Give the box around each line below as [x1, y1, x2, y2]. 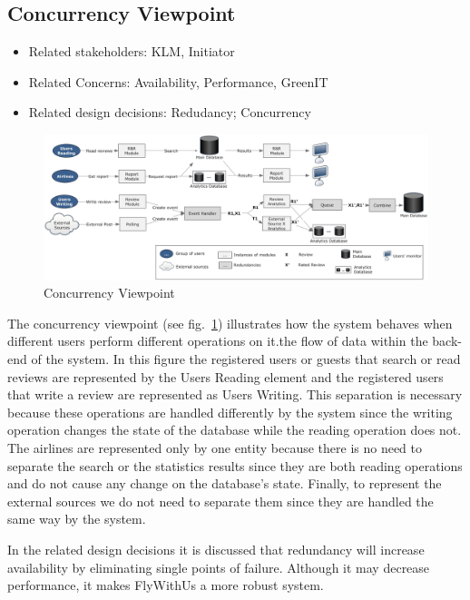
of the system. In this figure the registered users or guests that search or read [31, 349, 461, 369]
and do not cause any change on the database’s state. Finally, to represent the [7, 474, 442, 493]
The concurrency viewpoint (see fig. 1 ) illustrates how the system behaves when [7, 313, 453, 332]
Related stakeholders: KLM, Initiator [28, 42, 235, 61]
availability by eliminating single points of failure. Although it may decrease [7, 557, 430, 576]
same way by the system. [7, 509, 146, 528]
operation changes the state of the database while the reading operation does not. [7, 420, 462, 439]
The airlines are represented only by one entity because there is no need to [7, 438, 423, 457]
